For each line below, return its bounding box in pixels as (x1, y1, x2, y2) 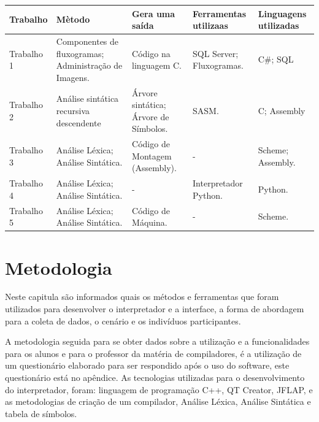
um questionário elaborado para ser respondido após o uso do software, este (5, 359, 290, 372)
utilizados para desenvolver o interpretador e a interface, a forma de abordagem (5, 302, 304, 315)
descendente (56, 116, 101, 129)
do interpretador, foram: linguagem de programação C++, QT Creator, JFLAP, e (5, 383, 313, 396)
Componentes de (56, 34, 119, 47)
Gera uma (132, 7, 175, 20)
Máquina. (132, 216, 167, 229)
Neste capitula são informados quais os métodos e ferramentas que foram (5, 290, 279, 303)
